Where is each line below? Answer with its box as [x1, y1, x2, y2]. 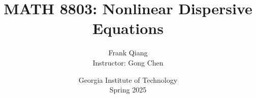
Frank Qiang [108, 47, 148, 58]
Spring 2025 [109, 84, 147, 95]
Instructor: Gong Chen [92, 57, 164, 68]
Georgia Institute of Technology [78, 74, 178, 85]
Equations [92, 18, 164, 39]
